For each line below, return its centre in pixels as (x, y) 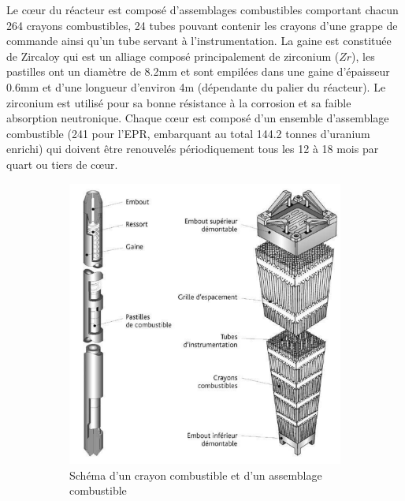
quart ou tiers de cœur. (62, 164)
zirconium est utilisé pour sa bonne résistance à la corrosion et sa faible (179, 102)
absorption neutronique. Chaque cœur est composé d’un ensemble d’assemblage (198, 118)
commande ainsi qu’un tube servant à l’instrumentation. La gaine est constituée (199, 41)
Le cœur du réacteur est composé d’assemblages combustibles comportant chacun (202, 9)
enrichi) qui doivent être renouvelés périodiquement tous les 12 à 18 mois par (193, 149)
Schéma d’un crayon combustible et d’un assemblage (196, 475)
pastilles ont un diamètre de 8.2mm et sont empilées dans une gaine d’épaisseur (198, 71)
